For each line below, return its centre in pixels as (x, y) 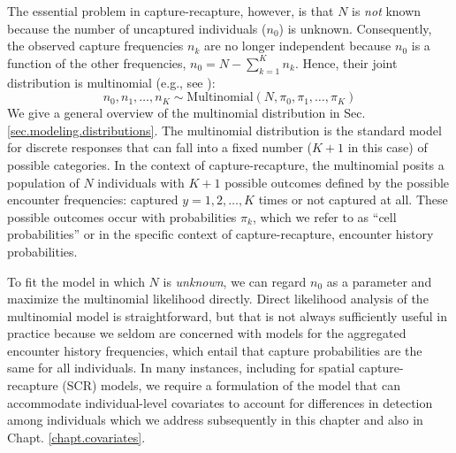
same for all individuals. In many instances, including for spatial (181, 368)
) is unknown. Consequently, (355, 28)
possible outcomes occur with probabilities (122, 216)
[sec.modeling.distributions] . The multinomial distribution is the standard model (224, 130)
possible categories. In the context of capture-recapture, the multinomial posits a (226, 164)
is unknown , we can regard (235, 281)
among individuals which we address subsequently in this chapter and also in (215, 420)
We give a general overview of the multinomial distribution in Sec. (186, 113)
